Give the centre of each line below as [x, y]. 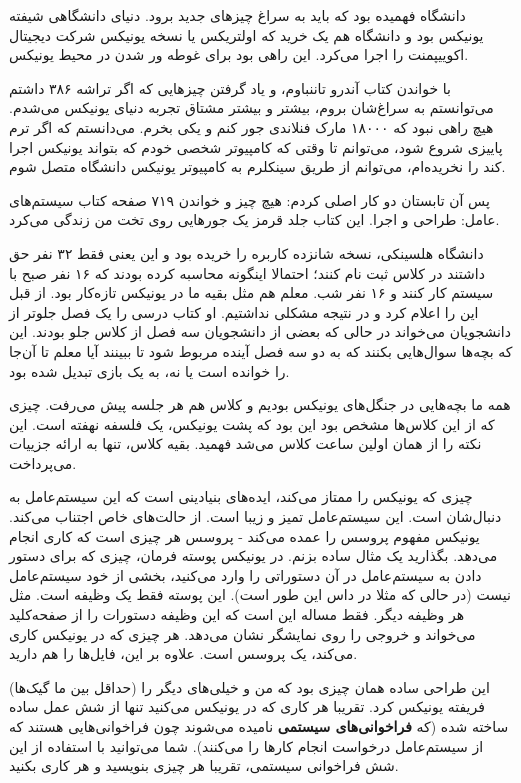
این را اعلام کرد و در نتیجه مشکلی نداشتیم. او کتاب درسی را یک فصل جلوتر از [244, 311]
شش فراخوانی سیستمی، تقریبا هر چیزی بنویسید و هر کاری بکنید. [204, 765]
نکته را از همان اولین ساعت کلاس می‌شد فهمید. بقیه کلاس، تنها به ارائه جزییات [245, 443]
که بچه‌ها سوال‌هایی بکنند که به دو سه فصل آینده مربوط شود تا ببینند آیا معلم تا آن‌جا [261, 350]
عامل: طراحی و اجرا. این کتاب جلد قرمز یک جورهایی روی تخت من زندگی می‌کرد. [254, 219]
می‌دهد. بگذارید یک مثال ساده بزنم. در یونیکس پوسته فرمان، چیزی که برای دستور [253, 555]
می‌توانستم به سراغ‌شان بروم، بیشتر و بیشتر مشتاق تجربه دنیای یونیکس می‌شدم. [251, 107]
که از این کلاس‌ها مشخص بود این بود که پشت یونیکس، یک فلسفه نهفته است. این [252, 423]
